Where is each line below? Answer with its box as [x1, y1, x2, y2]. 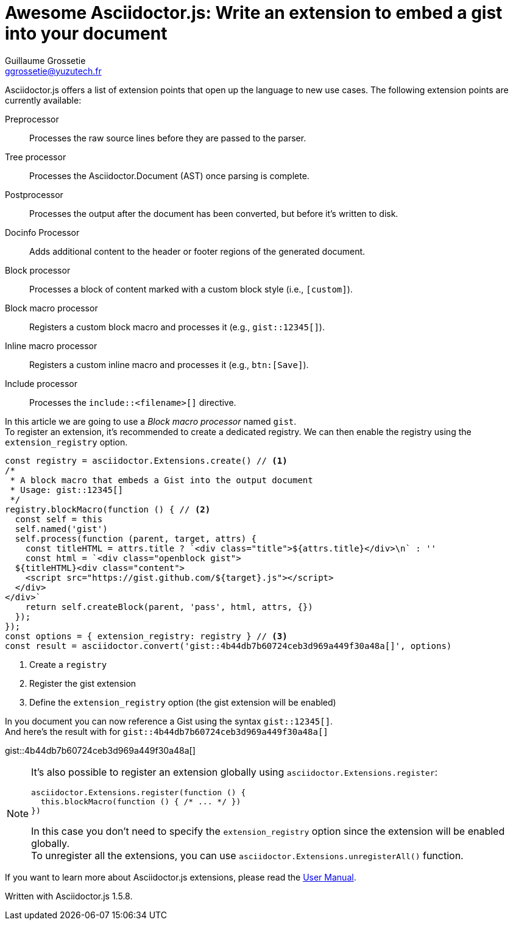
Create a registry [29, 659, 107, 670]
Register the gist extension [29, 678, 136, 689]
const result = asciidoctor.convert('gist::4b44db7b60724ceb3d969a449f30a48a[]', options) [5, 640, 452, 651]
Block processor [5, 264, 71, 275]
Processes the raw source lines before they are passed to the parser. [29, 132, 306, 143]
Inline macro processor [5, 340, 97, 351]
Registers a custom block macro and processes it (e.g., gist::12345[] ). [29, 321, 325, 332]
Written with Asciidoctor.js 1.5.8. [5, 890, 133, 901]
